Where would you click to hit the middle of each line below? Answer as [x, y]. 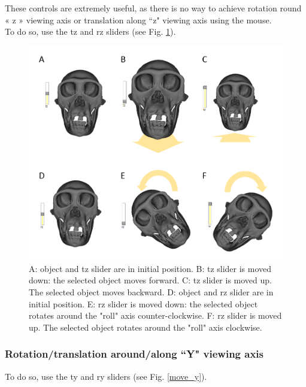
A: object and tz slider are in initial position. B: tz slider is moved [150, 268]
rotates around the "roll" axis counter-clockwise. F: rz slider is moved [155, 315]
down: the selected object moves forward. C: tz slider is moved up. [150, 280]
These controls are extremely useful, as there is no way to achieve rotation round [153, 8]
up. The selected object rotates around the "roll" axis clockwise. [146, 327]
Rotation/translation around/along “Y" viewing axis [134, 354]
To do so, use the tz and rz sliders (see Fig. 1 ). [90, 31]
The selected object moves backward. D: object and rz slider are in [151, 292]
